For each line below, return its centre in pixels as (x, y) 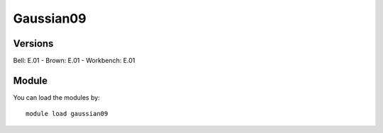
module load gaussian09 (67, 114)
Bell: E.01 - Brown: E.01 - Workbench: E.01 (74, 61)
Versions (33, 44)
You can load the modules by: (57, 97)
